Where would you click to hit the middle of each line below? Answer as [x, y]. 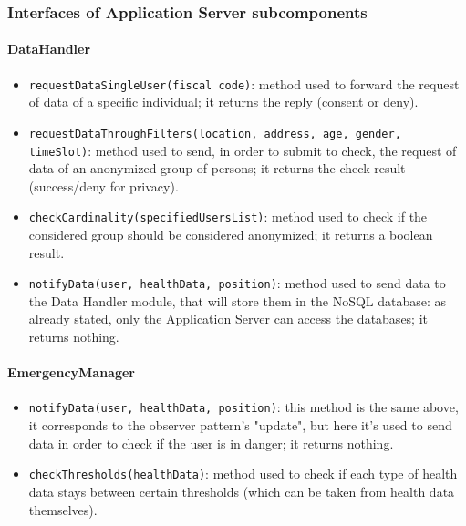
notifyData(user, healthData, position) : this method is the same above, [243, 407]
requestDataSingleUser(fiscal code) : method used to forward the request [244, 83]
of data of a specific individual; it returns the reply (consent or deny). [223, 102]
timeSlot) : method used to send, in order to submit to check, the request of [243, 150]
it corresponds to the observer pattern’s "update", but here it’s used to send [240, 425]
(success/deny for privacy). [104, 186]
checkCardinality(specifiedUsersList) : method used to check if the [228, 217]
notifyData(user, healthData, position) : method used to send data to [237, 283]
